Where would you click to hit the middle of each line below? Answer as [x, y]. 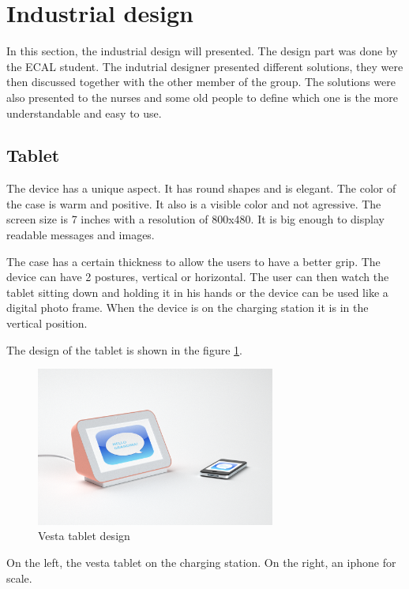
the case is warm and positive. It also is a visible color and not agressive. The [194, 203]
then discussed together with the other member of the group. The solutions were [201, 82]
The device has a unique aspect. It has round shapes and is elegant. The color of [201, 188]
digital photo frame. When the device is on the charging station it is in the [188, 308]
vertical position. [47, 323]
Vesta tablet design [84, 536]
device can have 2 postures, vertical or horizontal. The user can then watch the [198, 277]
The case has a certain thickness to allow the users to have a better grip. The [193, 261]
